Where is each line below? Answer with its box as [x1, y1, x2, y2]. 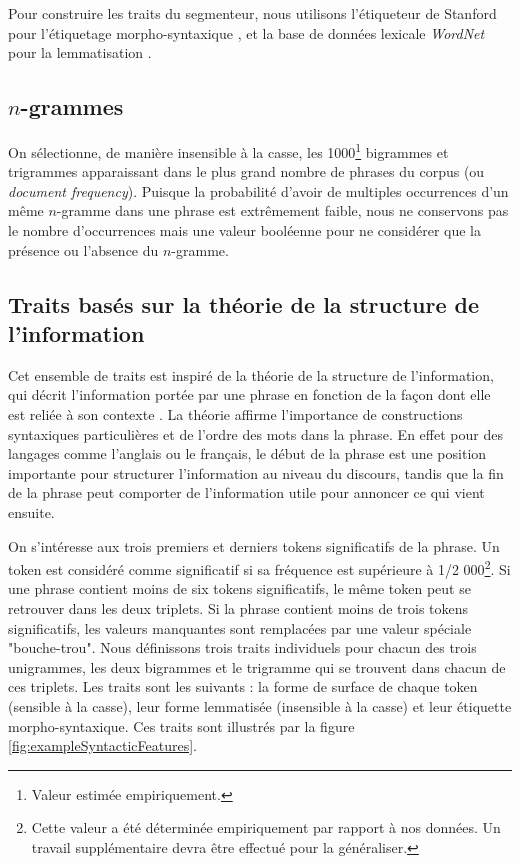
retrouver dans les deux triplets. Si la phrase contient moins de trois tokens [8, 597, 469, 618]
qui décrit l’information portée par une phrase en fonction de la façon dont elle [8, 384, 491, 405]
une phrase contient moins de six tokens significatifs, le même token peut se [8, 578, 471, 599]
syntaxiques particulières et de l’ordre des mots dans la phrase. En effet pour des [8, 423, 503, 444]
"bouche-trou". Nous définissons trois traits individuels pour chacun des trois [8, 637, 477, 658]
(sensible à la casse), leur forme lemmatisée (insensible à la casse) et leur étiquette [8, 695, 512, 716]
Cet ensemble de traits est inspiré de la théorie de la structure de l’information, [8, 364, 494, 385]
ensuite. [8, 501, 55, 522]
